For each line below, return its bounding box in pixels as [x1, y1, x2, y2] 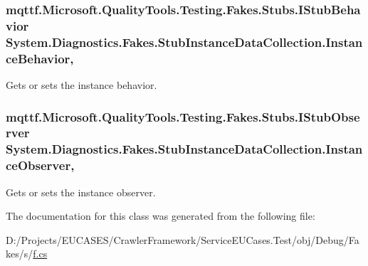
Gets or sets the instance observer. [6, 184, 156, 199]
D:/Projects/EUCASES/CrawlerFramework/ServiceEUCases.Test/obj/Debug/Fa [6, 232, 359, 247]
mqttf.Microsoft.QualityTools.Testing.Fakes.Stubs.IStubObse [6, 107, 360, 125]
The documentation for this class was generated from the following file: [6, 208, 315, 223]
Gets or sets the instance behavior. [6, 77, 157, 92]
